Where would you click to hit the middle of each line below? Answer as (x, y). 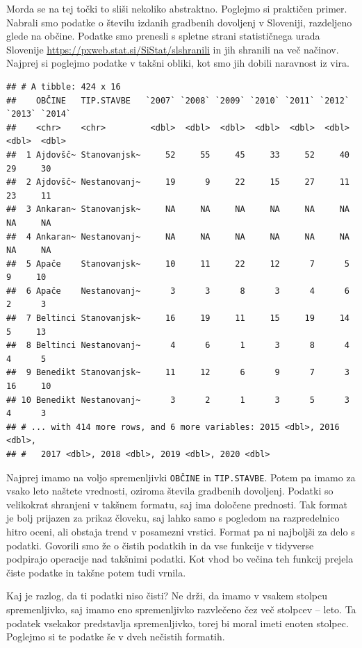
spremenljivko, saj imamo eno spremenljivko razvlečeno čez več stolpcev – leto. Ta (181, 609)
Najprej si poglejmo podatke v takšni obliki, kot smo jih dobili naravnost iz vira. (178, 63)
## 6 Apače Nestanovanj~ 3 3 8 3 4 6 (178, 291)
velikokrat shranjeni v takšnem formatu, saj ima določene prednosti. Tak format (177, 504)
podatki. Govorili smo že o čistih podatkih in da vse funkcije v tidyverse (160, 545)
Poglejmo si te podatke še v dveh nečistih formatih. (116, 637)
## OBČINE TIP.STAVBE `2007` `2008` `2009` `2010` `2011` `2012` (178, 100)
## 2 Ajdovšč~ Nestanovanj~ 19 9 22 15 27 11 (178, 182)
